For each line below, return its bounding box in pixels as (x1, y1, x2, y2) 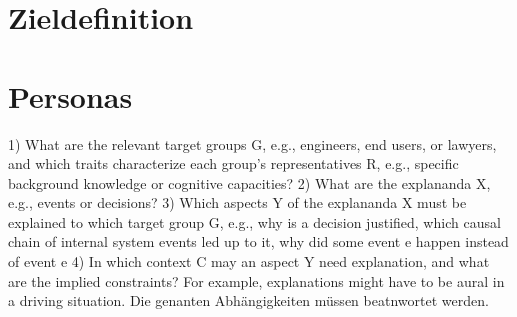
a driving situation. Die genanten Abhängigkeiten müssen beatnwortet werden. (8, 290, 489, 311)
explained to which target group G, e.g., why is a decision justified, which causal (8, 211, 501, 232)
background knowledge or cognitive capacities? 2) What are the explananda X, (8, 172, 491, 193)
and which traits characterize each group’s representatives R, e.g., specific (8, 153, 459, 174)
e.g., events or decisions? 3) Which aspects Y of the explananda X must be (8, 192, 467, 213)
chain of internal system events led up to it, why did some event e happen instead (8, 231, 509, 252)
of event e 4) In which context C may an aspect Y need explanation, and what (8, 251, 490, 272)
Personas (8, 75, 133, 116)
